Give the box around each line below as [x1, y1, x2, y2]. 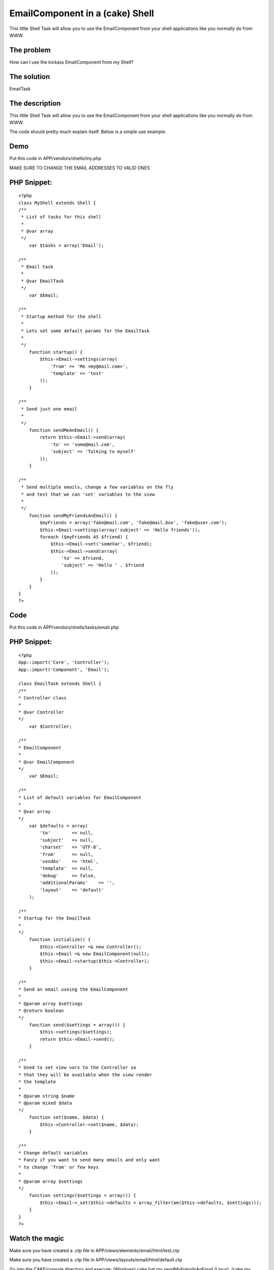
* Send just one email [21, 406, 78, 411]
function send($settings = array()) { [28, 1022, 126, 1028]
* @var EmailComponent [18, 759, 75, 765]
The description [9, 99, 61, 108]
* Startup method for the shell [21, 313, 101, 320]
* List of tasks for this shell [21, 214, 101, 220]
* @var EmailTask [21, 278, 64, 284]
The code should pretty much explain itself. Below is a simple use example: [9, 129, 166, 135]
